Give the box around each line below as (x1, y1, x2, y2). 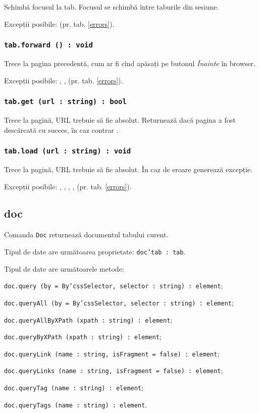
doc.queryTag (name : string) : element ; (4, 382, 143, 393)
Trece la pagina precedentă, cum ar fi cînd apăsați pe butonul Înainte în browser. (4, 58, 255, 68)
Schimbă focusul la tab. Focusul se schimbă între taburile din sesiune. (4, 2, 219, 12)
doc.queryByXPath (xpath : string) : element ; (4, 331, 162, 342)
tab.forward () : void (4, 41, 93, 49)
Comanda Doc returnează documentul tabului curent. (4, 229, 169, 240)
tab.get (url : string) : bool (4, 97, 127, 106)
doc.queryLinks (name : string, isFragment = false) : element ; (4, 365, 223, 376)
